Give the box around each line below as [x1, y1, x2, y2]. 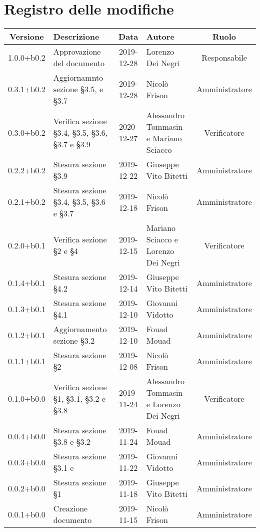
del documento [53, 57, 104, 69]
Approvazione [53, 46, 101, 58]
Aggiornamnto [53, 72, 103, 84]
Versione [9, 31, 44, 43]
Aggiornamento [53, 323, 107, 335]
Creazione [53, 502, 88, 514]
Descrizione [53, 31, 99, 43]
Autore [146, 31, 174, 43]
